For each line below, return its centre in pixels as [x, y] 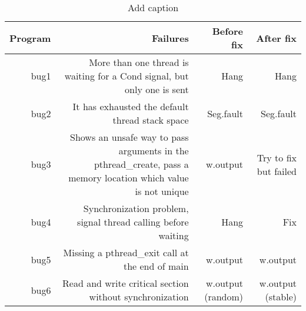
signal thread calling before [133, 222]
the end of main [156, 266]
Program [30, 38]
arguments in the [154, 150]
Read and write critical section [126, 283]
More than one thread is [139, 62]
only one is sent [157, 89]
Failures [170, 38]
